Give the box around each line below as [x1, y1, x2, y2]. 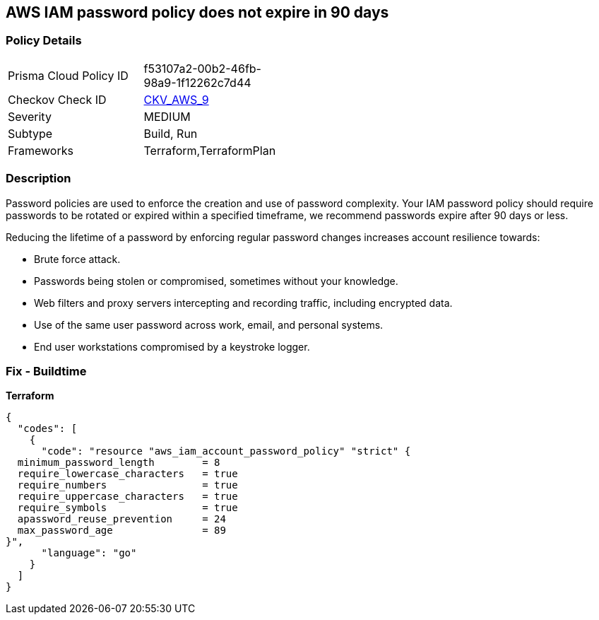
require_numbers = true [17, 479, 238, 491]
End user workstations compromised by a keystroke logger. [34, 340, 310, 353]
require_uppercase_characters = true [17, 491, 238, 503]
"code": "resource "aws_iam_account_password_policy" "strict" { [41, 445, 411, 457]
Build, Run [143, 126, 198, 141]
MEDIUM [143, 109, 191, 124]
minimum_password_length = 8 [17, 457, 220, 469]
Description [6, 171, 71, 186]
